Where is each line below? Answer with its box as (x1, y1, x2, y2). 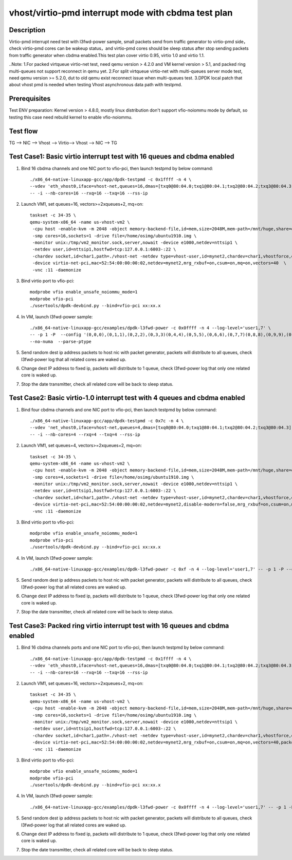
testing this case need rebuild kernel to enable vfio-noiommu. (9, 114, 132, 120)
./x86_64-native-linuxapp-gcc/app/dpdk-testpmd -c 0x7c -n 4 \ (30, 418, 184, 424)
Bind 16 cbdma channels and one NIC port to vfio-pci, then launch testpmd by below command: (21, 165, 214, 171)
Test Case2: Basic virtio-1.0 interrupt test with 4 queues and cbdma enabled (9, 394, 245, 402)
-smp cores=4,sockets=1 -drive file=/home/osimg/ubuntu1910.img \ (32, 474, 194, 480)
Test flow (9, 127, 38, 135)
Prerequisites (9, 95, 51, 103)
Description (9, 26, 46, 34)
